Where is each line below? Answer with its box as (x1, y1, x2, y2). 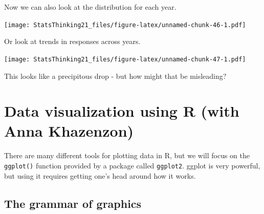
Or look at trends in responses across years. (4, 36, 141, 47)
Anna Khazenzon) (4, 120, 134, 141)
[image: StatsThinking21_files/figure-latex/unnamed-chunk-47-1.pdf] (4, 55, 246, 63)
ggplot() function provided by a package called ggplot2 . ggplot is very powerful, (4, 160, 260, 170)
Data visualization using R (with (4, 100, 239, 121)
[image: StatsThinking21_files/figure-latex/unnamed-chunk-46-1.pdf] (4, 21, 246, 29)
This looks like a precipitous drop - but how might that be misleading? (4, 70, 227, 81)
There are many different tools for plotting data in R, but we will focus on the (4, 150, 250, 161)
